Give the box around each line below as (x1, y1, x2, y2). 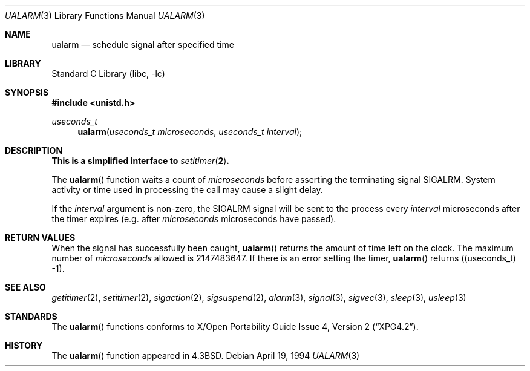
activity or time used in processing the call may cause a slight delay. (51, 185, 323, 195)
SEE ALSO (5, 282, 46, 292)
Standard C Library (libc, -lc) (51, 68, 165, 79)
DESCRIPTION (5, 145, 63, 156)
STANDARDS (5, 311, 57, 321)
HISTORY (5, 340, 43, 350)
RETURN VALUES (5, 232, 76, 243)
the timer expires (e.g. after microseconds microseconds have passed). (51, 214, 336, 224)
